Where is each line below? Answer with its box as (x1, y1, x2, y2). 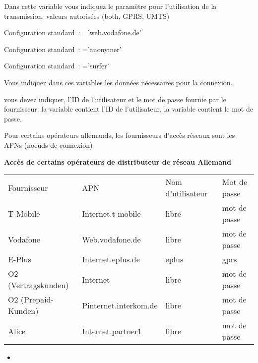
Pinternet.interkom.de (82, 299, 158, 311)
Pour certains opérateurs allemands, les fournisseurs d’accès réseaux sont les (4, 130, 235, 140)
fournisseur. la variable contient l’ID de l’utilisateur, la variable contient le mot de (4, 104, 253, 114)
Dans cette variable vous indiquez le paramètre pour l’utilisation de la (4, 1, 217, 11)
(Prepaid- (20, 294, 54, 305)
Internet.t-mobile (82, 207, 141, 219)
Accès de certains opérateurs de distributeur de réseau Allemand (4, 156, 231, 167)
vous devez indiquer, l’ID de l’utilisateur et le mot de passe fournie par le (4, 94, 226, 104)
